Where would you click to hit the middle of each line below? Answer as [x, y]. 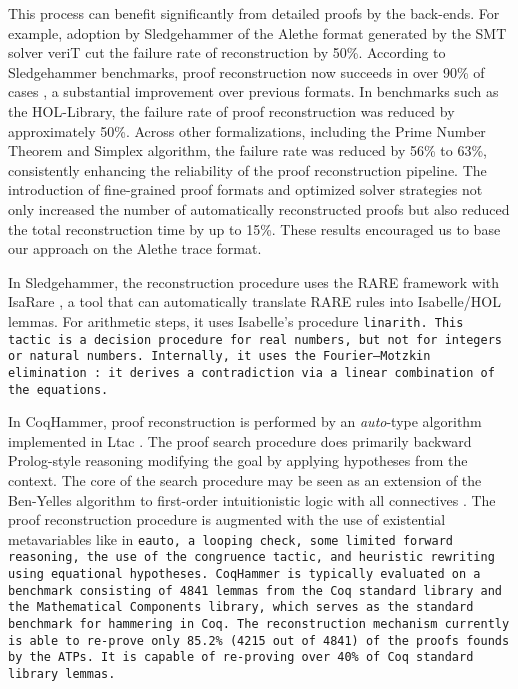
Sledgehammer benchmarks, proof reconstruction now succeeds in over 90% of [246, 71]
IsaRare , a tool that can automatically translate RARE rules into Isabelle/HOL [254, 301]
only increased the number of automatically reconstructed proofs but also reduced [259, 208]
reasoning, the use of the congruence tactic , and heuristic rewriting [251, 557]
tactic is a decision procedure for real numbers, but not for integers [255, 339]
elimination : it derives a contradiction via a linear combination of [251, 372]
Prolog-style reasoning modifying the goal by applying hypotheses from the [238, 460]
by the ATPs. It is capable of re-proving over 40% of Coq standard [241, 657]
